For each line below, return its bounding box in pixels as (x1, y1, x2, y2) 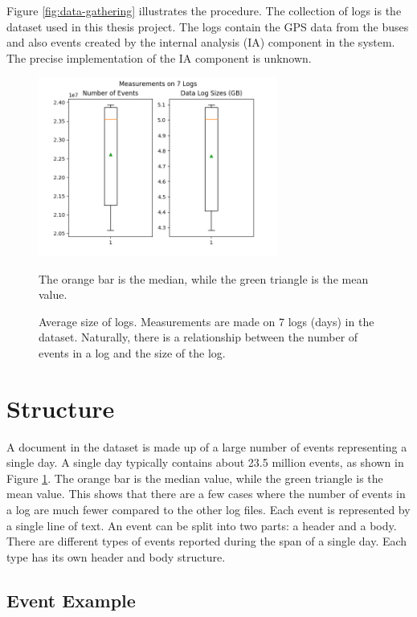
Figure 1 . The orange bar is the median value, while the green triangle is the (6, 469, 383, 486)
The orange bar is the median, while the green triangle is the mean (39, 270, 369, 287)
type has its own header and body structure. (6, 548, 226, 565)
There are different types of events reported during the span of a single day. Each (6, 533, 407, 550)
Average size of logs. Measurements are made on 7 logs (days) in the (39, 313, 374, 329)
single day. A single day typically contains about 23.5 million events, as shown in (6, 454, 404, 471)
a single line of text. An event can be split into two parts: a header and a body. (6, 517, 397, 533)
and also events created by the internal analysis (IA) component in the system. (6, 34, 395, 51)
